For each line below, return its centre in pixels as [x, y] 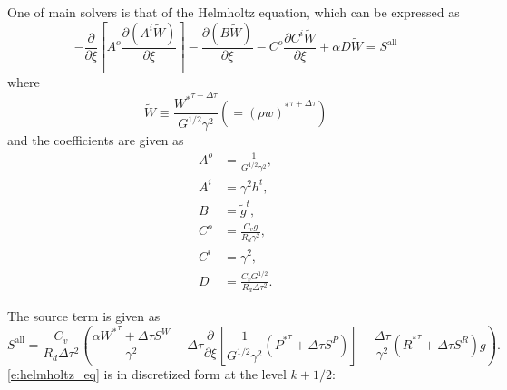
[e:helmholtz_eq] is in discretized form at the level [147, 374]
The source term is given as [84, 316]
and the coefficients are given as [96, 140]
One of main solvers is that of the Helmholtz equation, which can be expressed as [234, 12]
